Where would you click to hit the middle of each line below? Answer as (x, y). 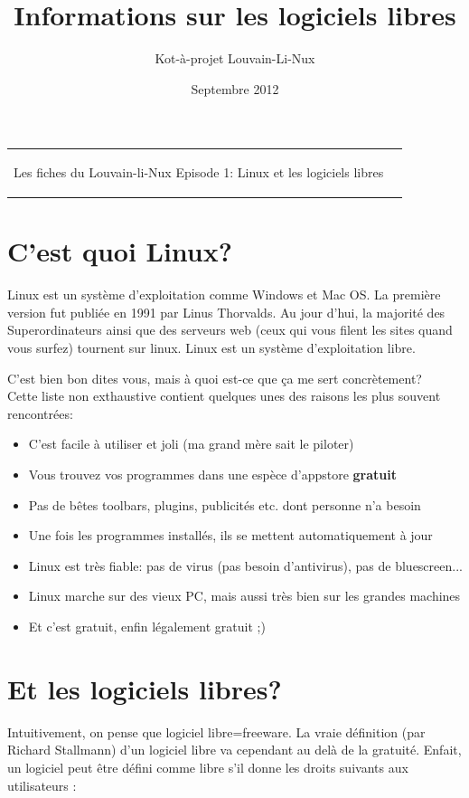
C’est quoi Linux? (120, 251)
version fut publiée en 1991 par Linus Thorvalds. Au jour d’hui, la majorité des (226, 312)
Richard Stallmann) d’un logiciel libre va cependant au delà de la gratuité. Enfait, (234, 750)
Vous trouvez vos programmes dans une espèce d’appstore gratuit (212, 475)
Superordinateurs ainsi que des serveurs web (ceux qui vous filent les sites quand (230, 330)
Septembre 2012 (235, 88)
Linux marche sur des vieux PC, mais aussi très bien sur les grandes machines (244, 596)
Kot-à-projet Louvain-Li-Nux (235, 58)
